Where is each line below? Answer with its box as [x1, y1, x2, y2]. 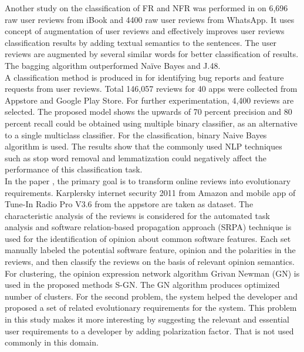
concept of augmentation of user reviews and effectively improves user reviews [5, 25, 285, 37]
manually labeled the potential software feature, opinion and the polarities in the [5, 244, 296, 256]
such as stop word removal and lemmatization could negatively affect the [5, 151, 266, 164]
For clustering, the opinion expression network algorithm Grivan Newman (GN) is [5, 267, 300, 279]
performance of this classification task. [5, 163, 143, 175]
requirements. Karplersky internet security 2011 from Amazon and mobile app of [5, 186, 296, 198]
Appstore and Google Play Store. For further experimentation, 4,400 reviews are [5, 94, 294, 106]
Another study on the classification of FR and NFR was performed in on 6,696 [5, 2, 288, 14]
